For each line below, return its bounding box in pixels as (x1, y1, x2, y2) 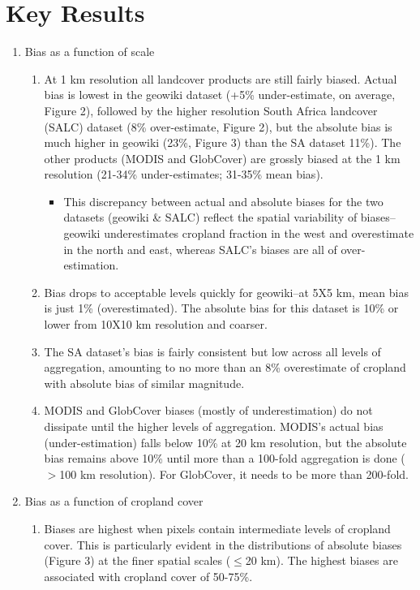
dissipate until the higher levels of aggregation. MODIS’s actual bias (44, 418, 384, 434)
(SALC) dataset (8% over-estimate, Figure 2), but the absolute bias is (44, 118, 392, 135)
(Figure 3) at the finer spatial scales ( (44, 552, 231, 569)
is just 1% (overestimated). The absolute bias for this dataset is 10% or (44, 299, 399, 317)
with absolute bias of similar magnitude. (44, 374, 245, 391)
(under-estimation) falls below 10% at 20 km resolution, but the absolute (44, 433, 407, 450)
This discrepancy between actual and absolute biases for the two (63, 192, 384, 209)
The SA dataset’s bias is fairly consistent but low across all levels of (44, 342, 381, 360)
